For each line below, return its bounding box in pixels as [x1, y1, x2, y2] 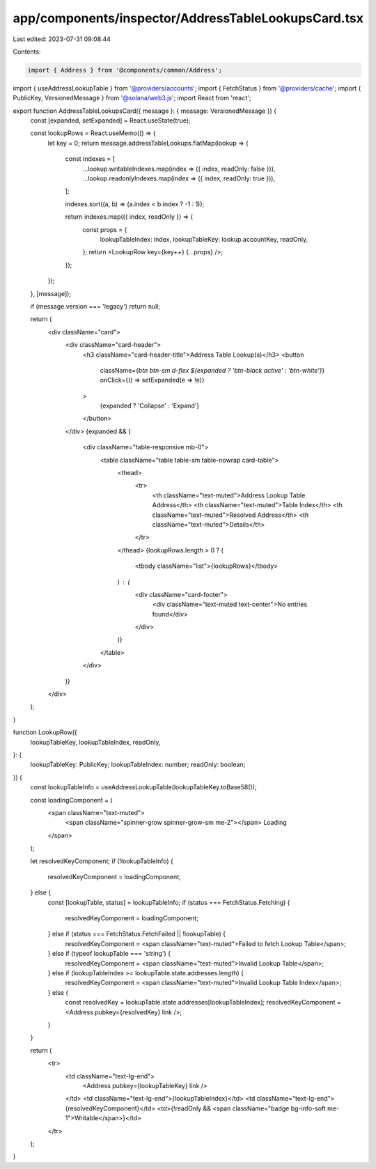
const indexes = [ [65, 155, 115, 163]
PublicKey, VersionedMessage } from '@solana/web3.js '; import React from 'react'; [13, 94, 251, 102]
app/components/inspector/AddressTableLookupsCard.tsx [13, 10, 363, 26]
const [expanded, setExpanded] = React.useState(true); [30, 116, 191, 125]
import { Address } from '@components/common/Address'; [27, 66, 223, 74]
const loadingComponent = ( [30, 796, 113, 804]
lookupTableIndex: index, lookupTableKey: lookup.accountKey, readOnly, [100, 235, 308, 243]
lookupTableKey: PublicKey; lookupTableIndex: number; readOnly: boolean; [30, 760, 246, 769]
